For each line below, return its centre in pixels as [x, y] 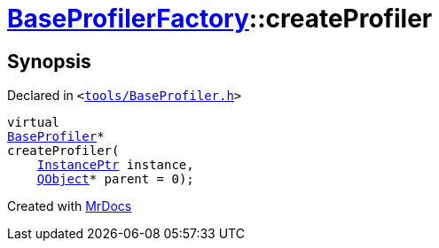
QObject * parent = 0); [115, 179]
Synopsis [49, 61]
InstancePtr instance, [115, 165]
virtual [34, 123]
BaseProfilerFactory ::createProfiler [220, 19]
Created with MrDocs [70, 206]
